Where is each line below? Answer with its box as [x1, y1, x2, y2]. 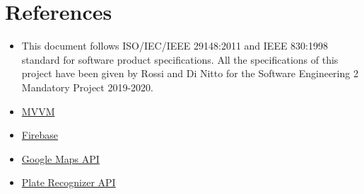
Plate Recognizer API [21, 175, 116, 190]
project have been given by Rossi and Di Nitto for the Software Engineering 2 [21, 66, 358, 81]
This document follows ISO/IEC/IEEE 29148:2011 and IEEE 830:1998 [21, 38, 329, 53]
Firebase [21, 127, 59, 142]
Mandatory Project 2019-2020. [21, 79, 153, 94]
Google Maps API [21, 151, 100, 166]
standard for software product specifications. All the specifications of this [21, 52, 339, 67]
